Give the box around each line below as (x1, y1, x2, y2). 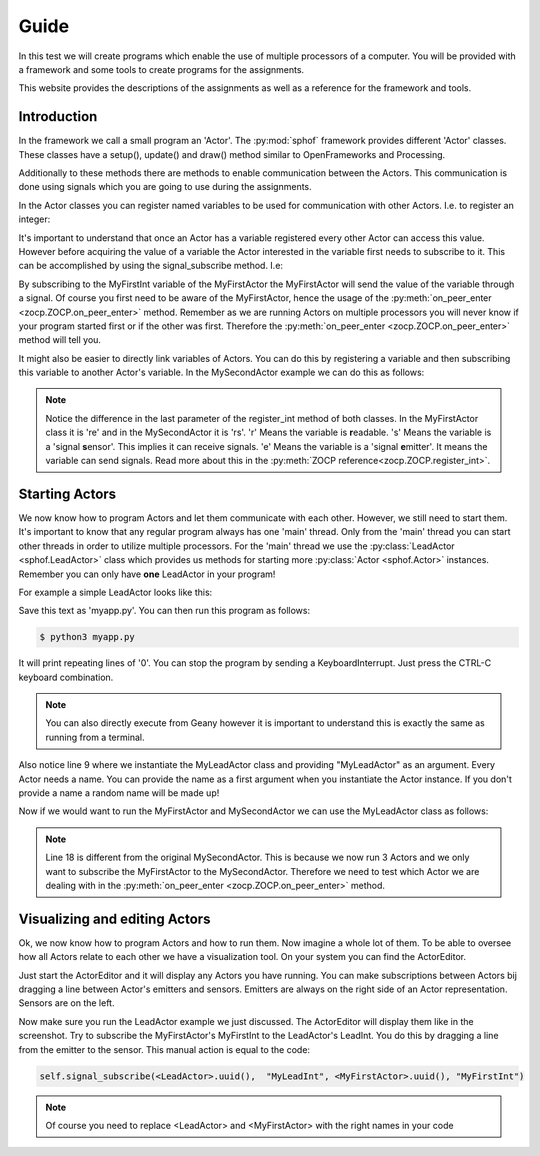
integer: (18, 213, 51, 225)
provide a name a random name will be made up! (18, 787, 220, 799)
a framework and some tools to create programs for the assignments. (18, 63, 305, 75)
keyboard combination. (18, 671, 114, 683)
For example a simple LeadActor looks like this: (18, 586, 213, 598)
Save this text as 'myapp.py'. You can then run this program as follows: (18, 605, 310, 617)
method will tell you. (18, 334, 102, 346)
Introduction (18, 108, 98, 125)
